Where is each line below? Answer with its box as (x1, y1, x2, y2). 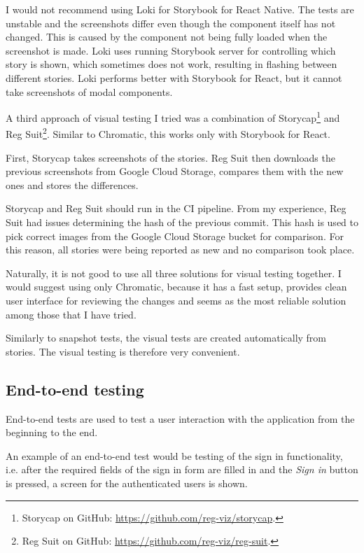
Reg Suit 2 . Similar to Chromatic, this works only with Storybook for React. (6, 125, 330, 141)
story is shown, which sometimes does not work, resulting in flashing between (6, 57, 337, 71)
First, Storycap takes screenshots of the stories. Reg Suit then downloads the (6, 150, 335, 164)
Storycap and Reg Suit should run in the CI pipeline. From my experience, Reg (6, 201, 346, 216)
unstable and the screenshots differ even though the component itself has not (6, 15, 336, 30)
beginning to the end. (6, 425, 98, 440)
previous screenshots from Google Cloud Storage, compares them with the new (6, 164, 344, 178)
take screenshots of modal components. (6, 84, 173, 99)
